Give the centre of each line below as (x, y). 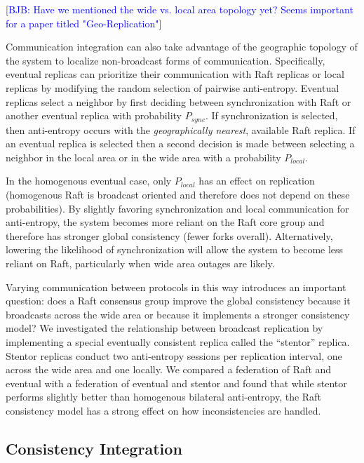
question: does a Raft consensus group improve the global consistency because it (178, 301)
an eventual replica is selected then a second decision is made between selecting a (180, 143)
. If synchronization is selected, (272, 115)
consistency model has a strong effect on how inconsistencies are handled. (163, 410)
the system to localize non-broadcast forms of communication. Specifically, (166, 60)
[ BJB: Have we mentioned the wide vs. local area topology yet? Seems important (180, 9)
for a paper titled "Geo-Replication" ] (84, 23)
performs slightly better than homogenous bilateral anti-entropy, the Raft (163, 397)
